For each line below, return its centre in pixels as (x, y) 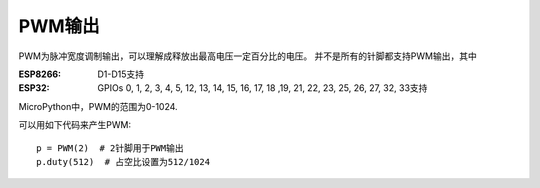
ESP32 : (34, 88)
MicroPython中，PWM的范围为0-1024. (98, 106)
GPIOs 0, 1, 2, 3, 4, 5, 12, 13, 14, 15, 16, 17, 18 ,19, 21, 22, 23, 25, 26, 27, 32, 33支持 (262, 88)
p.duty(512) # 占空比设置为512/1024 (123, 161)
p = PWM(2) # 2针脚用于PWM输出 (110, 148)
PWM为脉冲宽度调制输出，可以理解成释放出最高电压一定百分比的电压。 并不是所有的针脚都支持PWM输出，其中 (247, 56)
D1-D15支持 (121, 74)
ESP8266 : (40, 74)
